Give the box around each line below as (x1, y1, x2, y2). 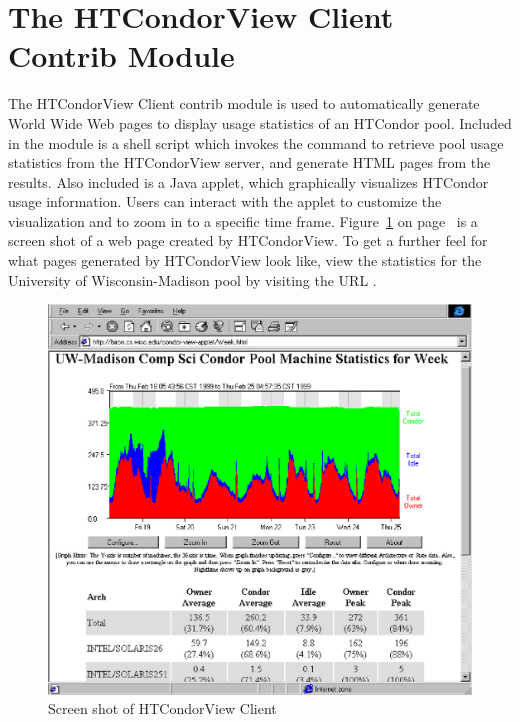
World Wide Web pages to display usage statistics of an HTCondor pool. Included (8, 112, 512, 133)
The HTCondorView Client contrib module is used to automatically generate (8, 93, 480, 114)
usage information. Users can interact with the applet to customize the (8, 191, 442, 212)
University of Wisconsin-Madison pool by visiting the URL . (8, 269, 377, 290)
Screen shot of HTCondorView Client (48, 698, 277, 719)
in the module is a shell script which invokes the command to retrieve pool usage (8, 132, 504, 153)
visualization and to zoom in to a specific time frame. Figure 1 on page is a (8, 210, 478, 231)
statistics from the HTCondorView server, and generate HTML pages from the (8, 152, 491, 173)
